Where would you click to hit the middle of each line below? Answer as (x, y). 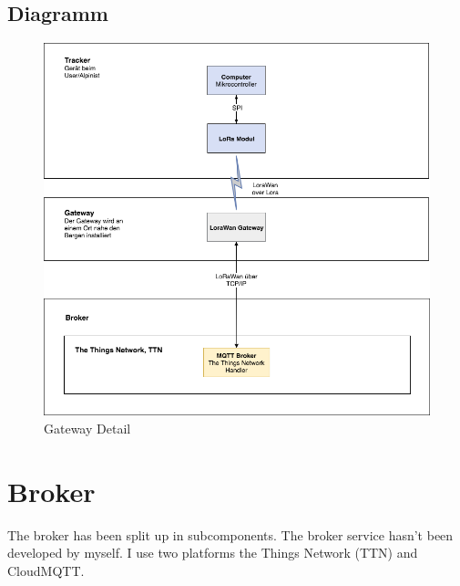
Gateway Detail (87, 428)
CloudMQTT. (46, 570)
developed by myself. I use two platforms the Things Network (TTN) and (213, 553)
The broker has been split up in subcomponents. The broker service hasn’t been (230, 534)
